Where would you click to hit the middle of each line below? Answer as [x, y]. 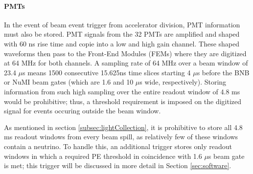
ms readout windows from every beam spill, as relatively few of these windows [121, 137]
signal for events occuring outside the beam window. [82, 111]
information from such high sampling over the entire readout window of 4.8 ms [122, 91]
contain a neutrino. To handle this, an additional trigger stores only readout [118, 146]
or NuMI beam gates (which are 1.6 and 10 [69, 82]
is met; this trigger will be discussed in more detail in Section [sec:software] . [118, 165]
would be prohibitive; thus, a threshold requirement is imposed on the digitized [123, 101]
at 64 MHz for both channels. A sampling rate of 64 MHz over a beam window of [126, 63]
